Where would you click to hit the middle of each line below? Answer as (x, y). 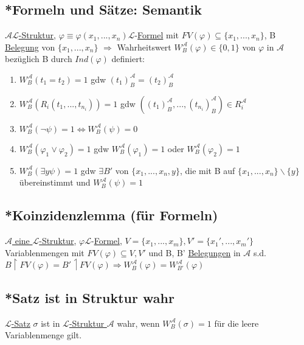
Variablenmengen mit (45, 252)
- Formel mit (157, 35)
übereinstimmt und (55, 182)
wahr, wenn (138, 323)
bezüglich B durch (39, 59)
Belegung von (30, 47)
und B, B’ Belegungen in (195, 252)
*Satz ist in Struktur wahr (90, 297)
